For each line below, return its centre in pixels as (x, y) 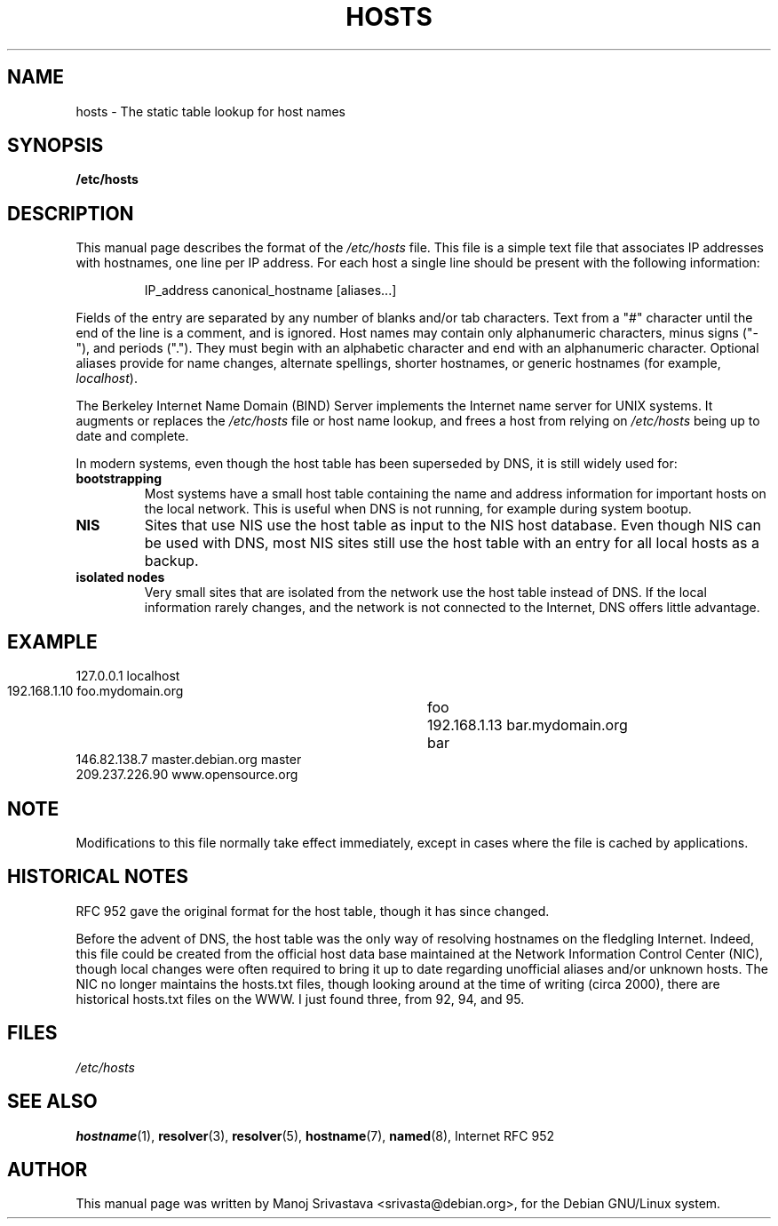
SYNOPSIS (56, 146)
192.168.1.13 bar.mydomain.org (528, 725)
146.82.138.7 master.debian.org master (189, 760)
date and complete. (132, 436)
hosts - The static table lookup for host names (210, 111)
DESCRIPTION (71, 213)
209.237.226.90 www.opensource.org (187, 775)
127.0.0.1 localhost (128, 676)
